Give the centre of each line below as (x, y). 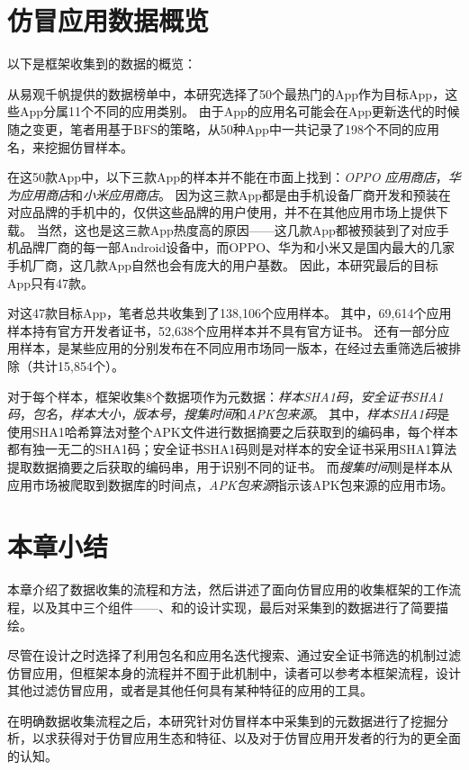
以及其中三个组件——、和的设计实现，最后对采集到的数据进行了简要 (234, 607)
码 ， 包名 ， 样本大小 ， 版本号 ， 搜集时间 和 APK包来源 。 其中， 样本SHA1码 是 (229, 414)
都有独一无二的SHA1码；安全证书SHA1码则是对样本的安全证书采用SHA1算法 (232, 449)
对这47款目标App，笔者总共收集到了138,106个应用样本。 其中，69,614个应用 (230, 313)
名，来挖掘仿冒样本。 (70, 146)
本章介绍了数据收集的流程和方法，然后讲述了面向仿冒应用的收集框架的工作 (228, 589)
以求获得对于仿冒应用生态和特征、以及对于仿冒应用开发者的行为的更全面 (246, 738)
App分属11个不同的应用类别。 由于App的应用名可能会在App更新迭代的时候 (239, 111)
